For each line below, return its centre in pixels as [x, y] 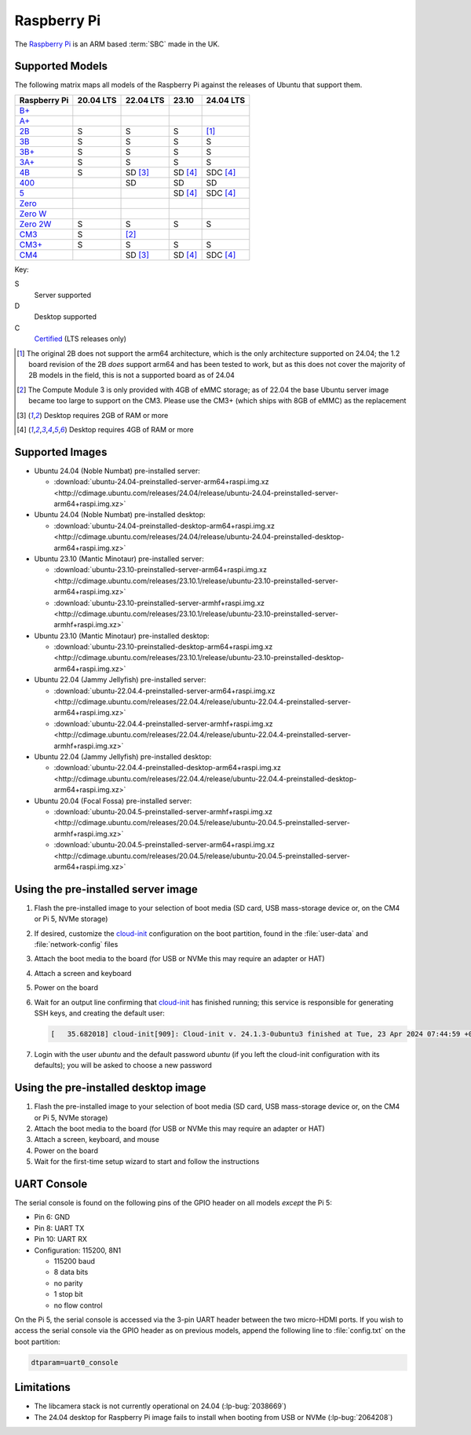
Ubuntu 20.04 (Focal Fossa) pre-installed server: [113, 801]
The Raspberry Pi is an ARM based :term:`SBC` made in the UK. [117, 44]
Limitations [42, 1387]
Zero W [33, 214]
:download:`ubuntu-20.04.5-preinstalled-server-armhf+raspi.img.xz [163, 811]
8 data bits [71, 1272]
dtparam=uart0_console [75, 1362]
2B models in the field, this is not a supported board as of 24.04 [132, 375]
